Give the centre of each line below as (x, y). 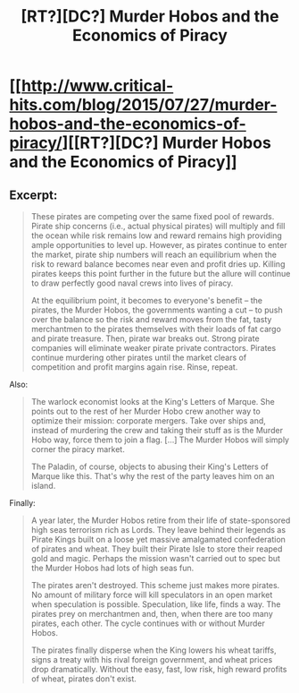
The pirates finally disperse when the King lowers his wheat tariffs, (154, 650)
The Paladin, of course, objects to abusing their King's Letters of (150, 466)
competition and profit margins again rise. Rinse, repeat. (134, 367)
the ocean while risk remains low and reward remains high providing (157, 235)
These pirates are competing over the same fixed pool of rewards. (153, 216)
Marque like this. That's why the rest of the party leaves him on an (153, 476)
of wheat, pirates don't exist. (83, 679)
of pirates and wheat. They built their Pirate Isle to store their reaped (157, 549)
